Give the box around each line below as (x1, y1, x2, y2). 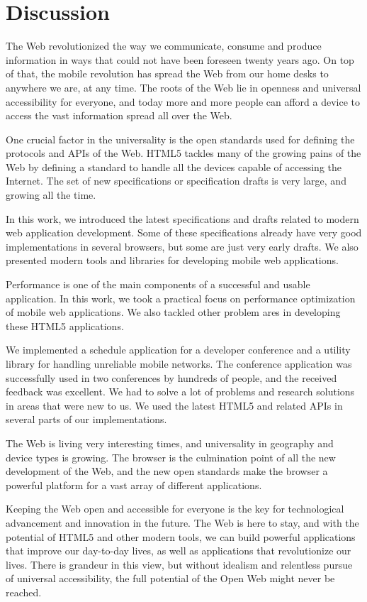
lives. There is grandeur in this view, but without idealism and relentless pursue (6, 557, 353, 571)
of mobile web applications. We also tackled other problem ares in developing (6, 305, 341, 319)
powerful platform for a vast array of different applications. (6, 477, 262, 492)
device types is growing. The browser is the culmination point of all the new (6, 449, 336, 464)
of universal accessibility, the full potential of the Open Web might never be (6, 571, 335, 586)
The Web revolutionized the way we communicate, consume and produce (6, 38, 322, 53)
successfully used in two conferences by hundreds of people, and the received (6, 370, 337, 385)
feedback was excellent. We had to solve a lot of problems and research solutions (6, 384, 355, 399)
